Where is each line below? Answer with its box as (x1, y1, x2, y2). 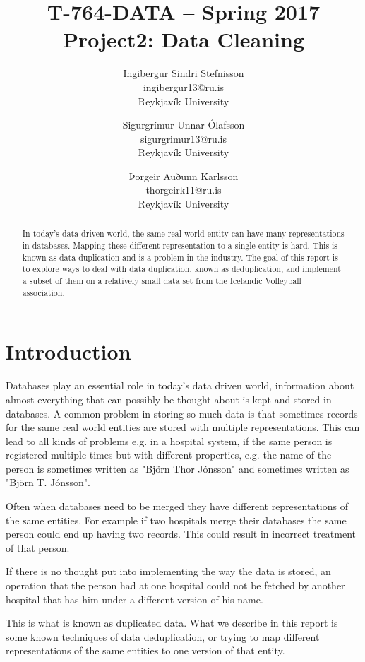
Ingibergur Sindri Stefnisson (123, 66, 244, 81)
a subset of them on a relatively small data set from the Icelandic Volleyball (22, 275, 301, 287)
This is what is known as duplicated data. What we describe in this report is (6, 615, 338, 630)
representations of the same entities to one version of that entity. (6, 643, 285, 658)
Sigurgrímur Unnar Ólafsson (122, 117, 245, 132)
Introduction (6, 337, 131, 366)
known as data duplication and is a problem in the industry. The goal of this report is (22, 251, 338, 263)
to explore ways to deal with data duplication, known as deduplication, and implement (22, 263, 341, 275)
